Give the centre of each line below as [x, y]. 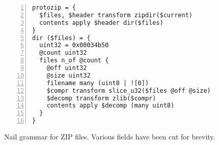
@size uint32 [69, 75]
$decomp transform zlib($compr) [101, 98]
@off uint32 [67, 68]
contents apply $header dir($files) [101, 23]
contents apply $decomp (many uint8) [111, 106]
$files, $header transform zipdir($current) [116, 15]
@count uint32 [63, 53]
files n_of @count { [74, 61]
